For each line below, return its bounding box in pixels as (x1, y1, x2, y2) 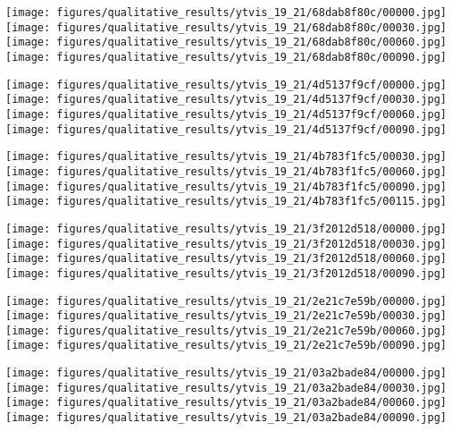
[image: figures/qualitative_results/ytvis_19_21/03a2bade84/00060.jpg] (5, 396, 447, 410)
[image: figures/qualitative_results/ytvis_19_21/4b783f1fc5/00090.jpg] (5, 180, 447, 193)
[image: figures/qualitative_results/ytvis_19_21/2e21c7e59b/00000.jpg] (5, 294, 447, 308)
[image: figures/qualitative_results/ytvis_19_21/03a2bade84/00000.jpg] (5, 367, 447, 380)
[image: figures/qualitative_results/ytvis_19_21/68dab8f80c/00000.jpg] (5, 6, 447, 19)
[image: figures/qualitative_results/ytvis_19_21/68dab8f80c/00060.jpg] (5, 36, 447, 49)
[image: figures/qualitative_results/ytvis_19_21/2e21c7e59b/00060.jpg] (5, 324, 447, 337)
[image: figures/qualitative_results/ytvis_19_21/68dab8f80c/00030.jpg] (5, 21, 447, 34)
